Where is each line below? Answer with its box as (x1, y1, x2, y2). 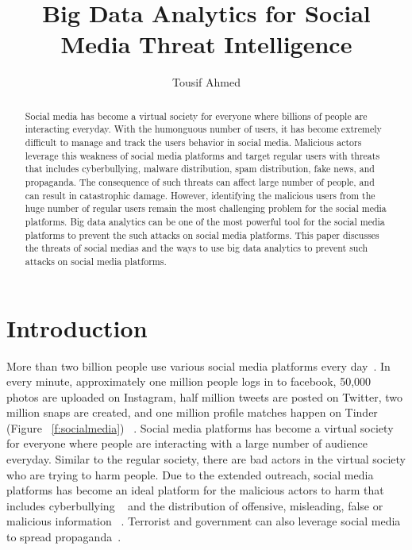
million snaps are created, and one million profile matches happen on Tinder (6, 404, 378, 421)
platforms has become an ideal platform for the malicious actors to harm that (6, 482, 384, 498)
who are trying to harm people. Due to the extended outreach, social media (6, 466, 374, 483)
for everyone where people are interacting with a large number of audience (6, 435, 368, 452)
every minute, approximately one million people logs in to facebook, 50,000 (6, 373, 372, 390)
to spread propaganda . (6, 529, 121, 545)
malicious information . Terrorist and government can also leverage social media (6, 513, 401, 529)
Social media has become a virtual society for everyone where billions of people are (25, 109, 368, 122)
